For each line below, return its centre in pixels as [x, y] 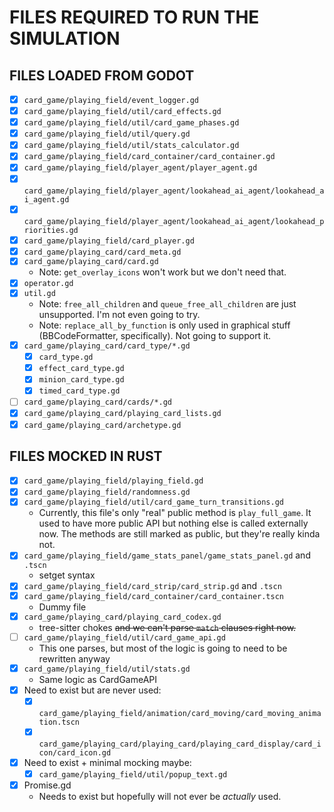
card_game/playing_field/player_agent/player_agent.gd [140, 168]
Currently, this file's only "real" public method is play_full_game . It [175, 513]
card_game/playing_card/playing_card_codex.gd [122, 617]
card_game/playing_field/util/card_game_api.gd [124, 637]
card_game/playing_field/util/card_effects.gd [122, 112]
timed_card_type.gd [79, 391]
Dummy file [62, 607]
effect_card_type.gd [81, 369]
